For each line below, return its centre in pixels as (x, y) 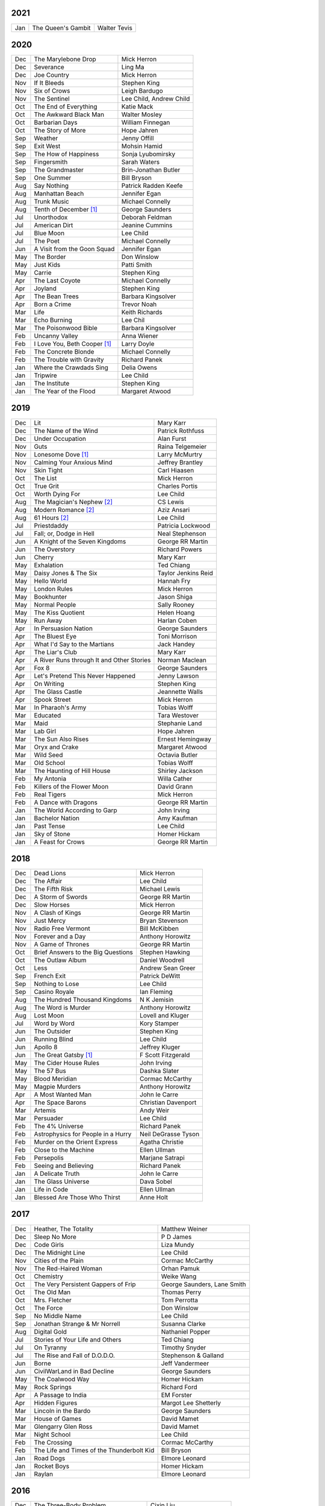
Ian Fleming (156, 992)
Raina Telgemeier (182, 446)
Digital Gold (51, 1331)
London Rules (54, 589)
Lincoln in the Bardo (62, 1411)
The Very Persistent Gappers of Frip (85, 1284)
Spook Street (53, 699)
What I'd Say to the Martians (74, 644)
